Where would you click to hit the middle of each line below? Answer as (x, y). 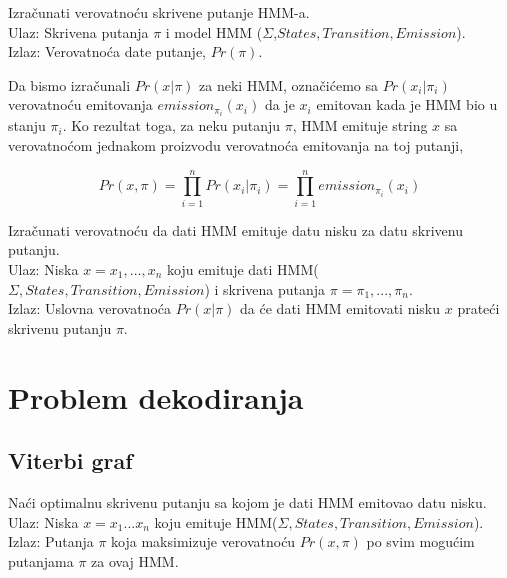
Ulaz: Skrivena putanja (78, 31)
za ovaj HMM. (135, 560)
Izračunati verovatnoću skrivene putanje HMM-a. (159, 12)
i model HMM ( (214, 31)
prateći (478, 308)
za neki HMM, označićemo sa (289, 84)
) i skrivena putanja (265, 288)
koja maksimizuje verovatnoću (203, 541)
